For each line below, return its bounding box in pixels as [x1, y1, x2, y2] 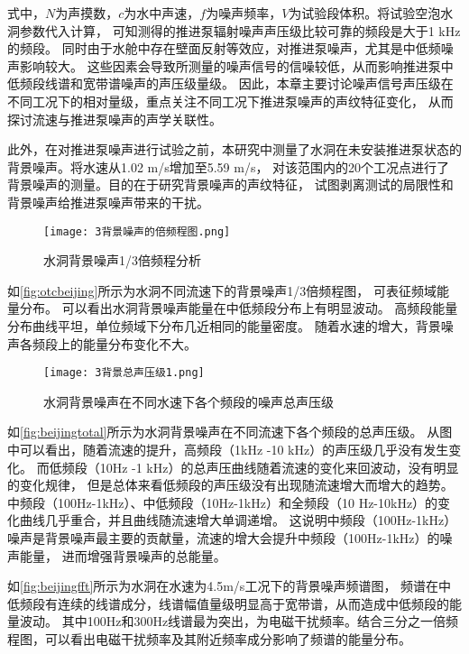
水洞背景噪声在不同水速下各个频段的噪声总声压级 [43, 391, 334, 410]
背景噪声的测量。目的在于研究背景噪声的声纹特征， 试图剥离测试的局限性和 [7, 175, 454, 194]
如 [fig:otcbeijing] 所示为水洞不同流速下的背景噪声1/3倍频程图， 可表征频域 [7, 281, 437, 299]
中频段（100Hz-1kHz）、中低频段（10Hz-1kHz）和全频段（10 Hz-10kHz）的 [7, 493, 438, 511]
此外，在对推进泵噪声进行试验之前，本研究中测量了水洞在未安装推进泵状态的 [7, 140, 462, 159]
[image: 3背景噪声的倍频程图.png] [43, 225, 231, 238]
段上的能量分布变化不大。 [44, 334, 197, 353]
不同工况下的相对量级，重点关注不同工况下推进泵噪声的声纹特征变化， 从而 [7, 91, 454, 110]
